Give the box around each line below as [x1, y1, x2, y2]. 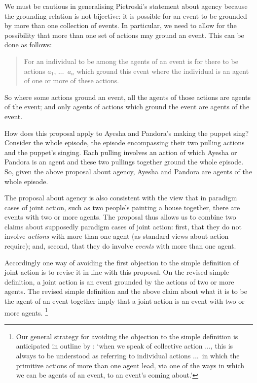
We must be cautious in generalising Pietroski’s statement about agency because [4, 1, 248, 11]
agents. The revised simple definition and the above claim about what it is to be [4, 286, 247, 296]
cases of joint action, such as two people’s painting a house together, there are [4, 202, 240, 212]
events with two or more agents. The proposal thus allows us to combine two [4, 212, 236, 222]
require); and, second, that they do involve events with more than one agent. [4, 241, 236, 251]
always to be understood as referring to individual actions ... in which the [16, 351, 240, 361]
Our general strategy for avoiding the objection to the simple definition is [16, 331, 238, 341]
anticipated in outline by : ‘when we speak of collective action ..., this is [16, 341, 233, 351]
